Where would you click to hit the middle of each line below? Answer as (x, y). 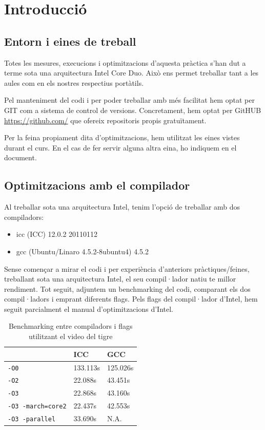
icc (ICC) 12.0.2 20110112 (57, 234)
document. (21, 157)
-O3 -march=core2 (37, 407)
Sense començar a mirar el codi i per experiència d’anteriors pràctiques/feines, (127, 268)
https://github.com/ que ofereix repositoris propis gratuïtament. (105, 120)
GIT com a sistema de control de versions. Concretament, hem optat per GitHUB (133, 110)
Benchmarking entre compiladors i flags (70, 326)
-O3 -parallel (32, 419)
